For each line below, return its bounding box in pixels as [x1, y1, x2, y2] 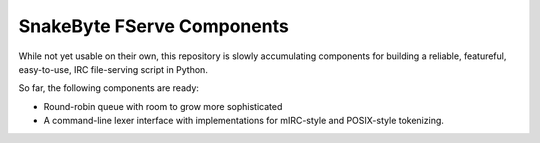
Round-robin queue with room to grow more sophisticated [43, 100, 283, 112]
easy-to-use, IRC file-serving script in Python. [18, 63, 209, 75]
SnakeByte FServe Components [18, 15, 289, 37]
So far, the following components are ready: [18, 82, 200, 94]
